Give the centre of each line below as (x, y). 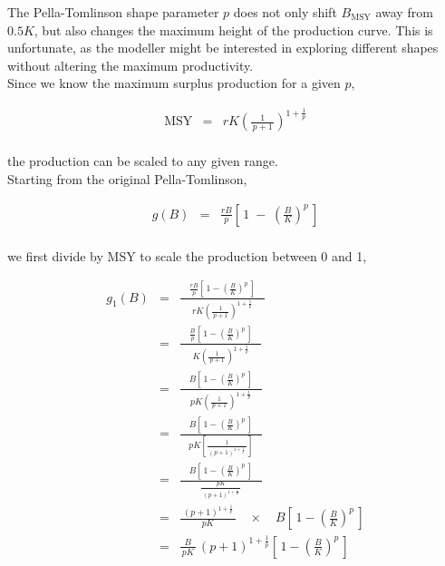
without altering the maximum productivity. (131, 65)
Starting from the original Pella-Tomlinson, (127, 178)
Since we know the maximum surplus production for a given (174, 83)
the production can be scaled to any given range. (143, 161)
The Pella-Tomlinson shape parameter (113, 12)
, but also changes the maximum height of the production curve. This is (233, 29)
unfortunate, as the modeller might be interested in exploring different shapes (223, 48)
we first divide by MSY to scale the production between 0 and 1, (187, 255)
